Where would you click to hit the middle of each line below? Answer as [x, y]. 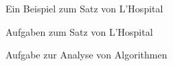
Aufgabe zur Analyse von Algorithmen [86, 55]
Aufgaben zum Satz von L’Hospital [79, 31]
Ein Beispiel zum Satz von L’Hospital [84, 8]
